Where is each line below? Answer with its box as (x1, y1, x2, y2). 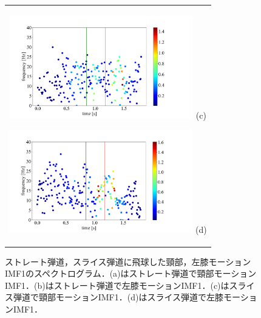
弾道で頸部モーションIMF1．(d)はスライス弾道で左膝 (13, 291, 224, 303)
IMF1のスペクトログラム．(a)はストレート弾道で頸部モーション (5, 267, 257, 280)
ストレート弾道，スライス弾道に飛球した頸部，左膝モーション (5, 255, 251, 268)
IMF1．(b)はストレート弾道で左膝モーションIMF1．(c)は (5, 278, 229, 291)
